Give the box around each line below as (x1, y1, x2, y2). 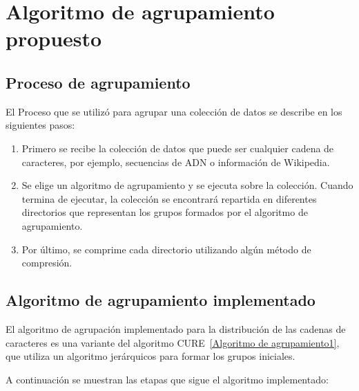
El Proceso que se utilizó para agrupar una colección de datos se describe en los (6, 104, 342, 118)
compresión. (21, 255, 72, 270)
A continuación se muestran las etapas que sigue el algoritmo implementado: (6, 372, 329, 386)
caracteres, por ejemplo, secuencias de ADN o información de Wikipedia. (21, 154, 330, 169)
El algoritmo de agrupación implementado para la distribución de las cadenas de (6, 321, 346, 336)
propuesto (6, 24, 102, 53)
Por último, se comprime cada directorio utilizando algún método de (21, 242, 311, 256)
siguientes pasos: (6, 118, 75, 132)
